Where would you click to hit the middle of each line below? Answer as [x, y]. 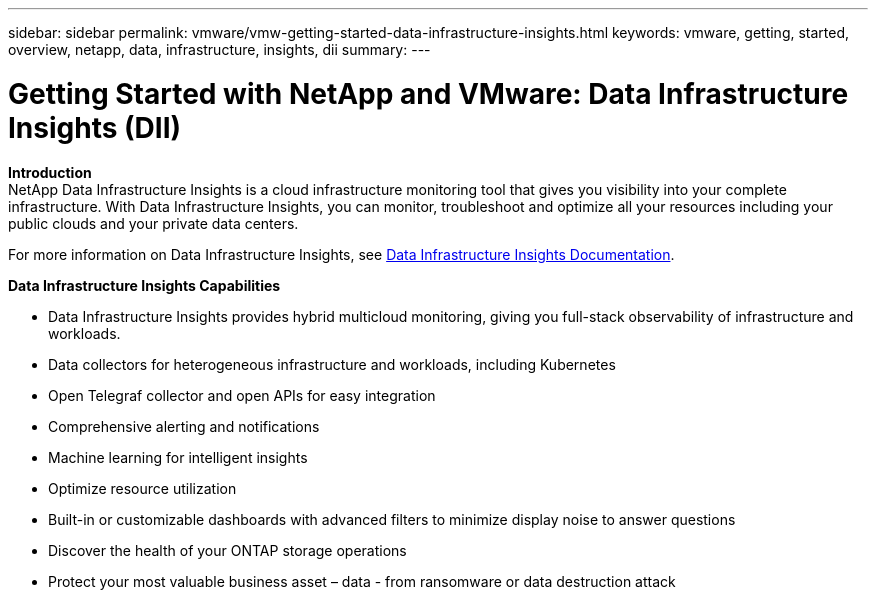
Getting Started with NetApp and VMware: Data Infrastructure [428, 93]
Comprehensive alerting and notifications [184, 426]
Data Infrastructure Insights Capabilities [144, 285]
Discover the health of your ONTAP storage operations [227, 550]
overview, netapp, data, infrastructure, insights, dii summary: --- [219, 49]
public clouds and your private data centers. [153, 223]
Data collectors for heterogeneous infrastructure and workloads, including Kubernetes [332, 364]
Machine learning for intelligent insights [178, 457]
